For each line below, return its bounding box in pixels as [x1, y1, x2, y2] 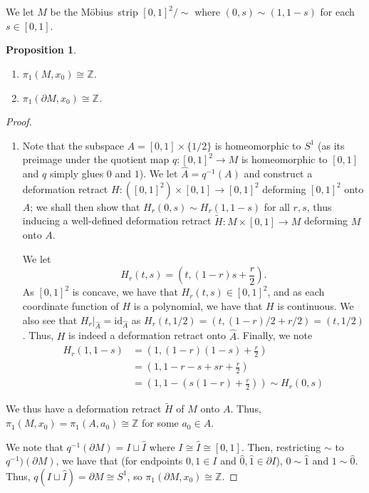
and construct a [244, 166, 313, 181]
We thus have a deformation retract [6, 401, 162, 416]
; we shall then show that [30, 199, 140, 214]
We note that [6, 439, 63, 454]
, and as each [267, 284, 325, 299]
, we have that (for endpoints [56, 453, 183, 468]
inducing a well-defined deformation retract [22, 213, 212, 228]
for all [264, 199, 290, 214]
